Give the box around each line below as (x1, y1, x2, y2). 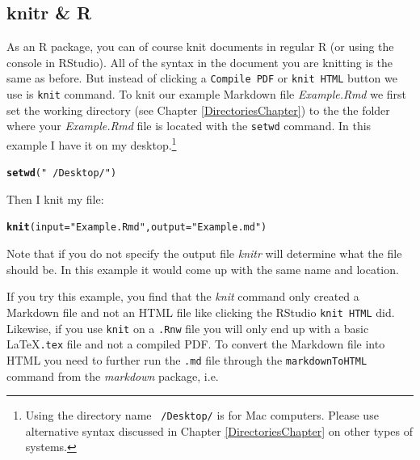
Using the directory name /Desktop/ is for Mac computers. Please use (25, 407, 379, 424)
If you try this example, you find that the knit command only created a (6, 288, 359, 305)
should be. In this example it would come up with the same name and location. (6, 260, 399, 277)
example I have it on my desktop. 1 (6, 133, 177, 153)
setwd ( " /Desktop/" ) (6, 167, 117, 179)
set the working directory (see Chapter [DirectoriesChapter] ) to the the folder (6, 101, 390, 118)
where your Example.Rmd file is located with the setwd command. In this (6, 117, 372, 134)
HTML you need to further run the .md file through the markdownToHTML (6, 351, 367, 368)
